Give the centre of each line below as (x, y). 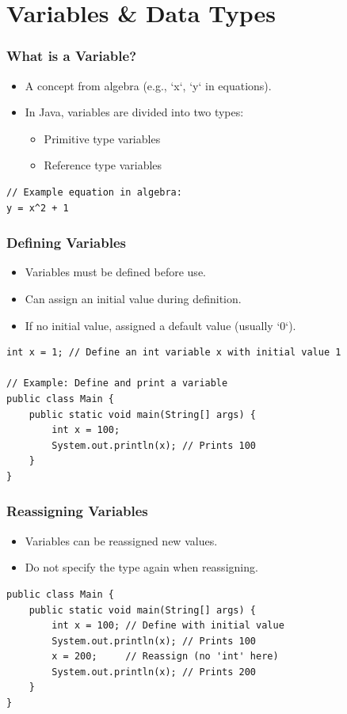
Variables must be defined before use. (115, 272)
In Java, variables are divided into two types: (134, 112)
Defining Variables (66, 243)
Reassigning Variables (77, 511)
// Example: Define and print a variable (117, 384)
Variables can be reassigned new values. (121, 540)
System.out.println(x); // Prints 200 (154, 672)
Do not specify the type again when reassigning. (141, 567)
